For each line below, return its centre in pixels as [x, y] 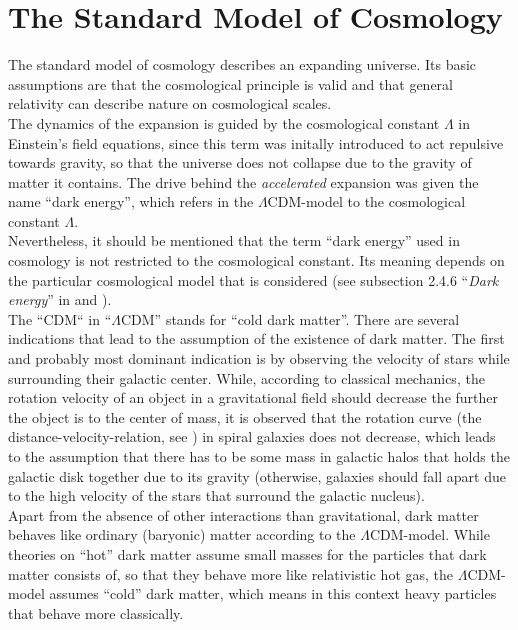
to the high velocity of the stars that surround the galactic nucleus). [216, 495]
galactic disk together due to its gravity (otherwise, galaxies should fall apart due [257, 475]
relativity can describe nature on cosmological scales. [170, 103]
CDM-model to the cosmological [366, 201]
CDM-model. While [429, 534]
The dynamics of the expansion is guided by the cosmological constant [224, 122]
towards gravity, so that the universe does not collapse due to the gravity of [240, 162]
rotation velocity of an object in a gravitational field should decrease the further [253, 397]
